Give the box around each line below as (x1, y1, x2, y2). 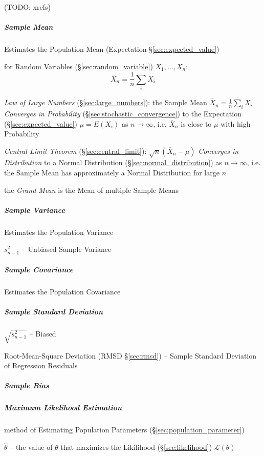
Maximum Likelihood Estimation (4, 402, 122, 413)
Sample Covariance (4, 264, 74, 274)
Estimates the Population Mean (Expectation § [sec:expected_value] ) (4, 44, 219, 54)
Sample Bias (4, 380, 49, 391)
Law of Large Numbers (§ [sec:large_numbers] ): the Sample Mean (4, 97, 207, 108)
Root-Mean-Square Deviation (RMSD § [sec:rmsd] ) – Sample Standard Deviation (4, 350, 257, 361)
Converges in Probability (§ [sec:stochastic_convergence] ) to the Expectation (4, 108, 241, 118)
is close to (181, 118, 212, 129)
